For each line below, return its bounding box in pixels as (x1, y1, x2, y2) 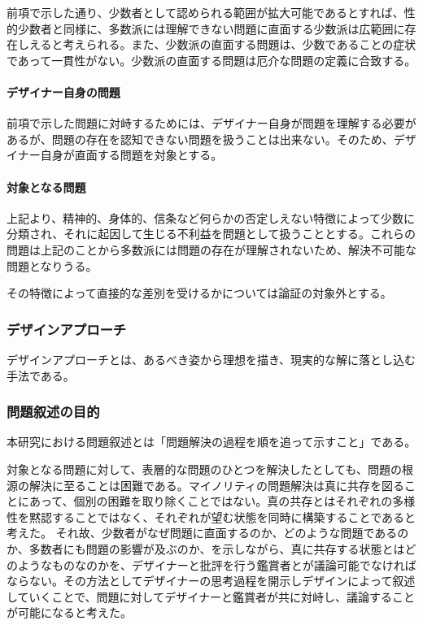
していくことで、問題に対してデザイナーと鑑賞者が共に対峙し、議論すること (7, 588, 415, 605)
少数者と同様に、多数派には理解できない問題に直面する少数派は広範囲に (17, 20, 405, 37)
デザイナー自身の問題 (7, 83, 120, 100)
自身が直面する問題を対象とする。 (40, 146, 223, 163)
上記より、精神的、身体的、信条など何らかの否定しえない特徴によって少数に (7, 209, 416, 226)
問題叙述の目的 (7, 401, 100, 422)
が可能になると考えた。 (7, 604, 132, 621)
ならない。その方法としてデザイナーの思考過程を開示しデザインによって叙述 (7, 572, 416, 589)
